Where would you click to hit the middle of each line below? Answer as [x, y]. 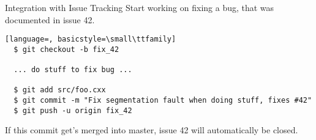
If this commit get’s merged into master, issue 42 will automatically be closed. [152, 130]
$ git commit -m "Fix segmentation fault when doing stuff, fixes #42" [163, 101]
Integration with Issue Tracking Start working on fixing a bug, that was [140, 7]
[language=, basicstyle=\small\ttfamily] [91, 39]
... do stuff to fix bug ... [73, 70]
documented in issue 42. [50, 19]
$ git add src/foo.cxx [60, 90]
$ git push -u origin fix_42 [73, 110]
